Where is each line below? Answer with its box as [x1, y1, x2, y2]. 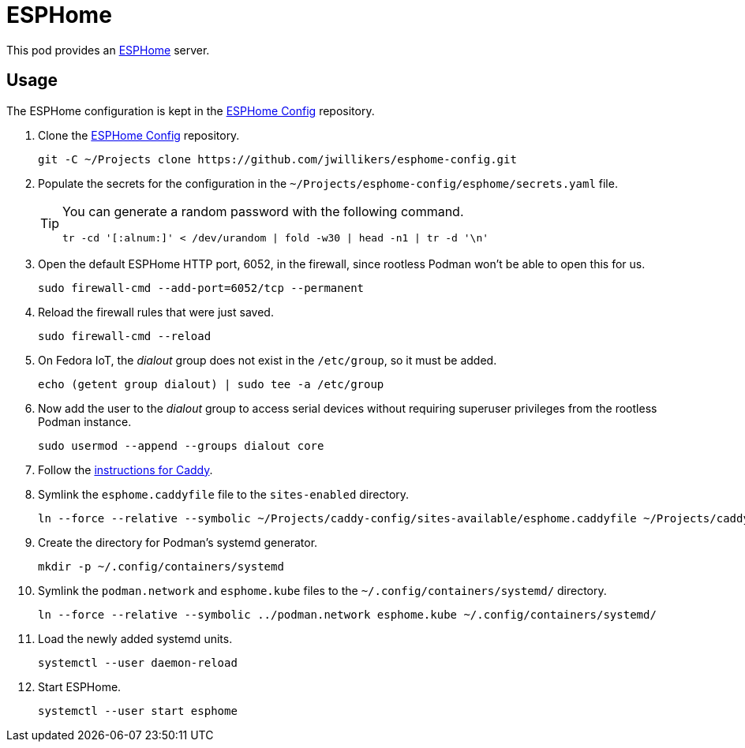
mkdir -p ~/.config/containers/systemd [38, 559, 284, 573]
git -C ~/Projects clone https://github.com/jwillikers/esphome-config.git [38, 152, 517, 166]
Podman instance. [38, 414, 132, 428]
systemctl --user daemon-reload [38, 656, 238, 669]
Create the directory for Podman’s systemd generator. [38, 535, 318, 549]
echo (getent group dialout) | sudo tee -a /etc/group [38, 377, 384, 391]
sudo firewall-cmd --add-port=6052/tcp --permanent [38, 281, 365, 294]
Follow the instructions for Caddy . [38, 462, 213, 477]
